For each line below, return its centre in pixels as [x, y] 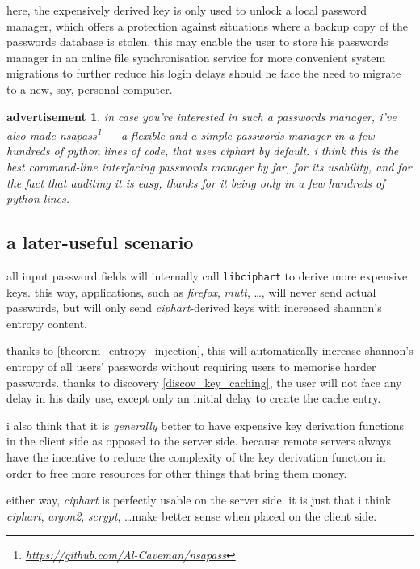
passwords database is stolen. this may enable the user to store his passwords [197, 42]
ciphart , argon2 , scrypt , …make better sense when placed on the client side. [192, 515]
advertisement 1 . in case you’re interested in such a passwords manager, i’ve [202, 116]
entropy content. [47, 323]
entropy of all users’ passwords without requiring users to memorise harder [191, 367]
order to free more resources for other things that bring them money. [177, 472]
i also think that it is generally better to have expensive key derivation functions [206, 425]
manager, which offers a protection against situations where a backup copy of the [208, 25]
